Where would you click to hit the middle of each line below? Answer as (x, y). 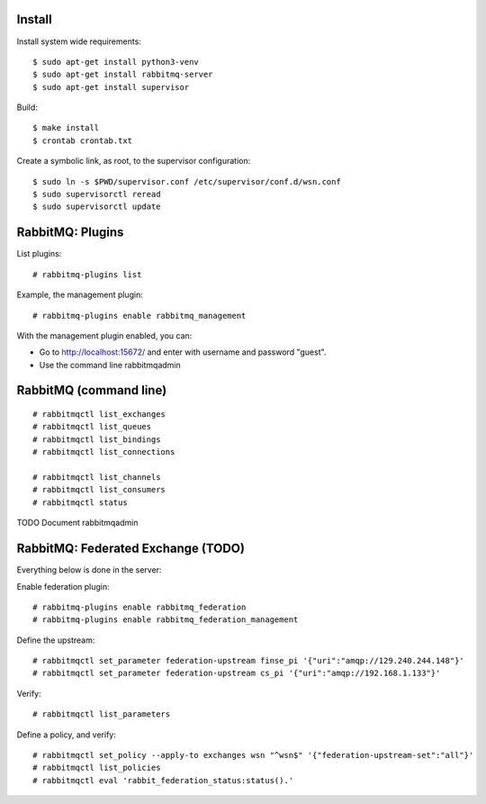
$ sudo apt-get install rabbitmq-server (123, 75)
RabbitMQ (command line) (92, 390)
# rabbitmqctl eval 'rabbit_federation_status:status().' (163, 780)
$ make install (66, 128)
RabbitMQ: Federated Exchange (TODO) (130, 549)
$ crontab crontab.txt (83, 140)
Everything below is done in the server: (89, 570)
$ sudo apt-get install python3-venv (116, 62)
